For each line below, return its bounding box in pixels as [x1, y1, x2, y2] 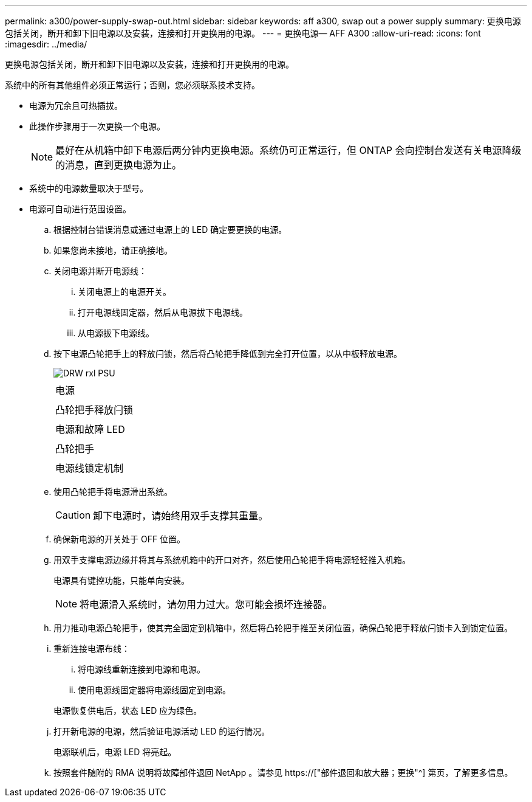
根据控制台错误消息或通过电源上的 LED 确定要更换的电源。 [53, 224, 287, 235]
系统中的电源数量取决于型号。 [29, 183, 148, 193]
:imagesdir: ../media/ [5, 39, 87, 49]
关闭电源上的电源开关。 [78, 286, 171, 297]
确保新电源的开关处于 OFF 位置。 [53, 534, 186, 544]
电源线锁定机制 [55, 462, 124, 474]
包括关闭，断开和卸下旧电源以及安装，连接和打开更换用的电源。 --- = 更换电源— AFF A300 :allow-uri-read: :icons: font [5, 28, 481, 38]
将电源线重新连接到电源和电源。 [78, 664, 205, 674]
